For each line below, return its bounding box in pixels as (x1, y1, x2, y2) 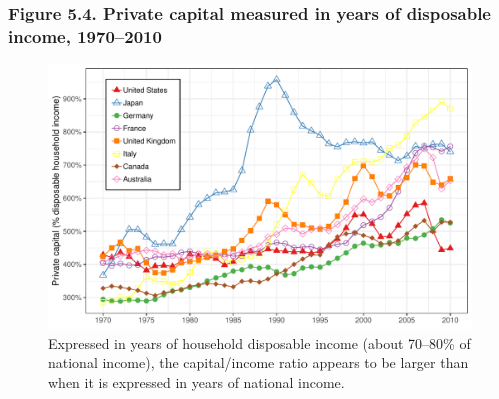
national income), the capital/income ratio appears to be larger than (48, 352, 469, 373)
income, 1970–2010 (8, 23, 162, 48)
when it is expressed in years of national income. (48, 371, 345, 392)
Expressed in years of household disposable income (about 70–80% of (48, 332, 471, 353)
